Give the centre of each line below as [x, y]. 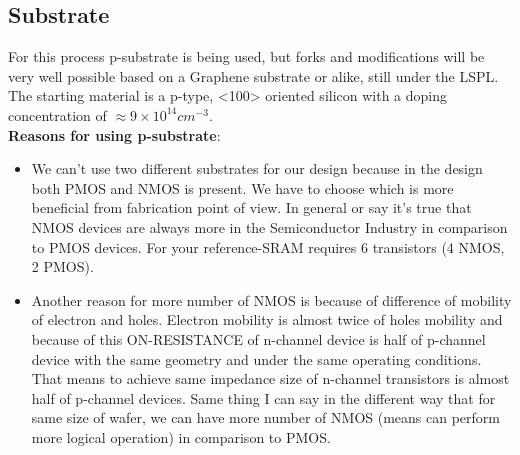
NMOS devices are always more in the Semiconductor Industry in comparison [269, 226]
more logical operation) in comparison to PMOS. [181, 436]
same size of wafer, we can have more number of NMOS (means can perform [265, 417]
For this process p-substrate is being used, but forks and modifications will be [246, 56]
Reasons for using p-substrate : [114, 134]
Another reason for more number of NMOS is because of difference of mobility [271, 299]
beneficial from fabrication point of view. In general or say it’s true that [251, 207]
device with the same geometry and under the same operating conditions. [256, 358]
